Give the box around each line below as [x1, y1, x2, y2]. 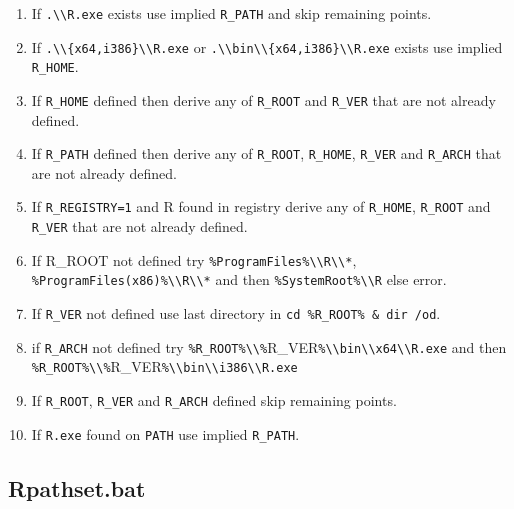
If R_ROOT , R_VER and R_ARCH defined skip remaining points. [31, 390, 397, 411]
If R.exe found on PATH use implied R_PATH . [31, 423, 300, 444]
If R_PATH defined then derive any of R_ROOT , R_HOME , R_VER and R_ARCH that [31, 143, 502, 164]
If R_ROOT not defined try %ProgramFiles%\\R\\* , [31, 249, 357, 270]
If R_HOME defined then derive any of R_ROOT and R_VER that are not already [31, 89, 496, 110]
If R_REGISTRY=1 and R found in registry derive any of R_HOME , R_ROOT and [31, 196, 491, 217]
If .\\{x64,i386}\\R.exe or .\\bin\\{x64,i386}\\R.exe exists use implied [31, 36, 503, 57]
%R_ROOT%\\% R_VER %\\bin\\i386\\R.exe [31, 356, 298, 377]
